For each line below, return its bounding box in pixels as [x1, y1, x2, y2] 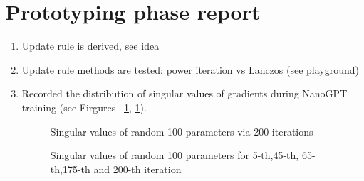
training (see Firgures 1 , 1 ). [21, 99, 147, 114]
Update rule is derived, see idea [21, 38, 160, 53]
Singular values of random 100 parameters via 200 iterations [50, 124, 313, 138]
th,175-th [50, 161, 90, 176]
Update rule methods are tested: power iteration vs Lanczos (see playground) [21, 62, 360, 77]
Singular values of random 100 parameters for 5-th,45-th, [50, 148, 299, 163]
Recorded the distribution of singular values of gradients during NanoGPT [21, 86, 348, 101]
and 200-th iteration [93, 161, 182, 176]
